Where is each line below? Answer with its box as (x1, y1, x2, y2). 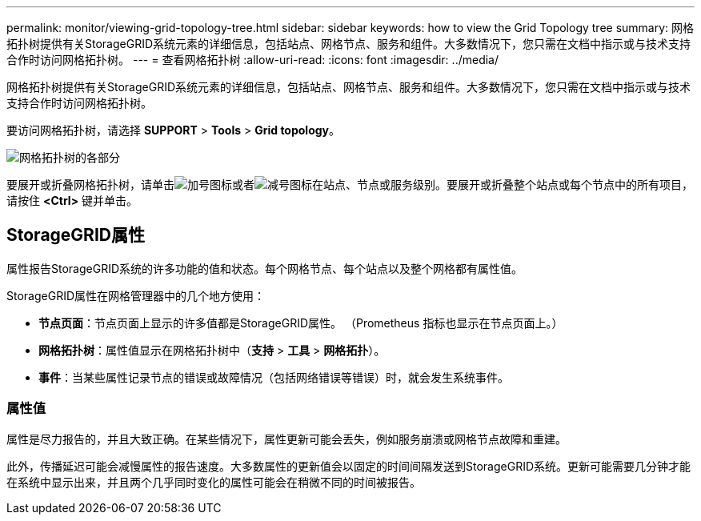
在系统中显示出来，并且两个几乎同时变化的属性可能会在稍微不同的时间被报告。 (6, 475, 421, 489)
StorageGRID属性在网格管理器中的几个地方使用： (6, 288, 266, 303)
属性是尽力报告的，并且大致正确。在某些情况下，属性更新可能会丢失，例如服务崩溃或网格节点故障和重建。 (6, 431, 567, 446)
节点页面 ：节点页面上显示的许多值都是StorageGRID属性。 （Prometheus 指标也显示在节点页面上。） (38, 315, 563, 330)
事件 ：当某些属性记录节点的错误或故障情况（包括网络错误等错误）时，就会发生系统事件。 (38, 370, 509, 384)
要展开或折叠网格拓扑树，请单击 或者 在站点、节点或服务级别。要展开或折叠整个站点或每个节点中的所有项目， (6, 178, 693, 191)
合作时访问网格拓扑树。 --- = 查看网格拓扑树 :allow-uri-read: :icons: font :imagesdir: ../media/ (6, 53, 499, 66)
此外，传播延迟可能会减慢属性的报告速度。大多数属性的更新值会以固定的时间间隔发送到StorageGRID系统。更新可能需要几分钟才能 (6, 459, 691, 473)
